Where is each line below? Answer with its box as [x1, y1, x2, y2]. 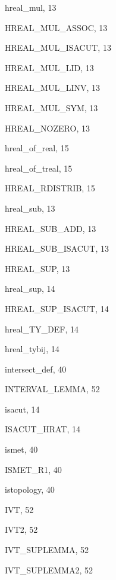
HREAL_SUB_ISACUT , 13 [5, 242, 109, 255]
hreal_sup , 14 [5, 282, 55, 295]
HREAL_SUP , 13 [5, 262, 70, 274]
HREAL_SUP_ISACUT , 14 [5, 302, 109, 315]
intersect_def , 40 [5, 362, 67, 375]
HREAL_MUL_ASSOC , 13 [5, 21, 108, 33]
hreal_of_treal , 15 [5, 161, 73, 174]
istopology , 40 [5, 483, 55, 496]
